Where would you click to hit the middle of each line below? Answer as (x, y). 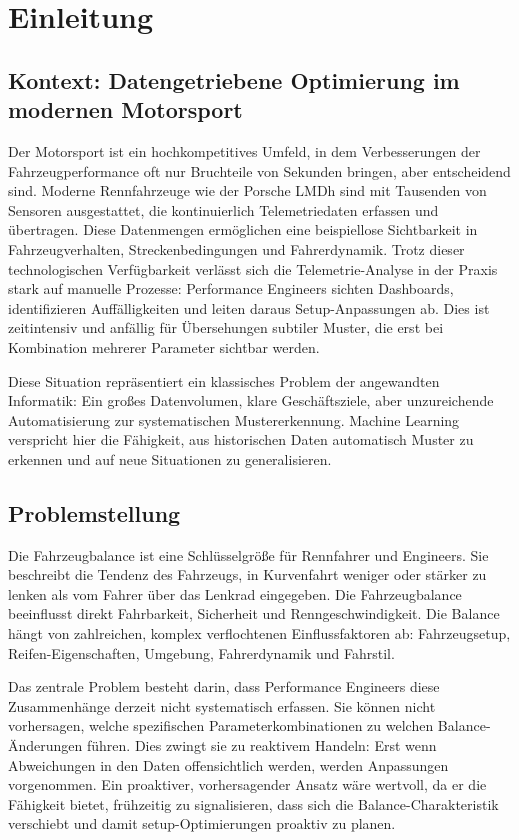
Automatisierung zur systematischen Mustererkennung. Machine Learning (234, 419)
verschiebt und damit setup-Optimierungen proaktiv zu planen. (202, 823)
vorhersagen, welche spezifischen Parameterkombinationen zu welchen (221, 725)
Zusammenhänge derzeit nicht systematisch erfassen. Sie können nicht (222, 705)
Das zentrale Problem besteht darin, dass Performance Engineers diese (224, 686)
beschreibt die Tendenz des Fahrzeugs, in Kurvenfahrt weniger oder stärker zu (247, 574)
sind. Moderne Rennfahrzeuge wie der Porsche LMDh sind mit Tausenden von (247, 190)
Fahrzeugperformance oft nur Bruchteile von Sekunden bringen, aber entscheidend (259, 170)
